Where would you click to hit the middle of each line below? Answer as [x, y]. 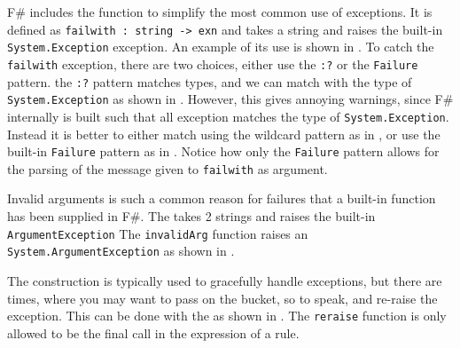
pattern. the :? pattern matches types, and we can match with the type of [210, 81]
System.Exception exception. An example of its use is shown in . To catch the [221, 47]
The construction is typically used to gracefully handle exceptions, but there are [225, 280]
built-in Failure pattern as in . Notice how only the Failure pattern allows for [223, 151]
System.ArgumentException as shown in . [121, 251]
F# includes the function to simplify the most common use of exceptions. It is [220, 12]
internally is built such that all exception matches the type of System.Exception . [228, 116]
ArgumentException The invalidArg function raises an [158, 233]
